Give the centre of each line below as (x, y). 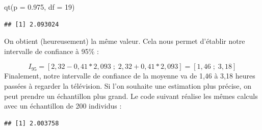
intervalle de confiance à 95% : (51, 51)
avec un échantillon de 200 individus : (63, 106)
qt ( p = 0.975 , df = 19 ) (40, 7)
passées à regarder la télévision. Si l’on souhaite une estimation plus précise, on (128, 85)
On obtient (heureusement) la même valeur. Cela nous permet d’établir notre (125, 41)
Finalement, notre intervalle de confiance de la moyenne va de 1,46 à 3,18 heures (130, 76)
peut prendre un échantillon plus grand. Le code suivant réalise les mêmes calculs (131, 96)
